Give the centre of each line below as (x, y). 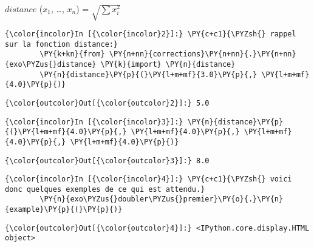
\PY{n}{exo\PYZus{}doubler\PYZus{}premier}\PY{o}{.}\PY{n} (162, 199)
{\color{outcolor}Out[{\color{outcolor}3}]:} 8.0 (107, 161)
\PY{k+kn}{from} (72, 54)
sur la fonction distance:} (62, 44)
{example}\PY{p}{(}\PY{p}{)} (64, 210)
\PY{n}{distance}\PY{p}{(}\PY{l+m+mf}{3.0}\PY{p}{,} (148, 74)
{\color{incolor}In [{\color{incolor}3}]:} (94, 122)
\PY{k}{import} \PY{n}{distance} (168, 64)
